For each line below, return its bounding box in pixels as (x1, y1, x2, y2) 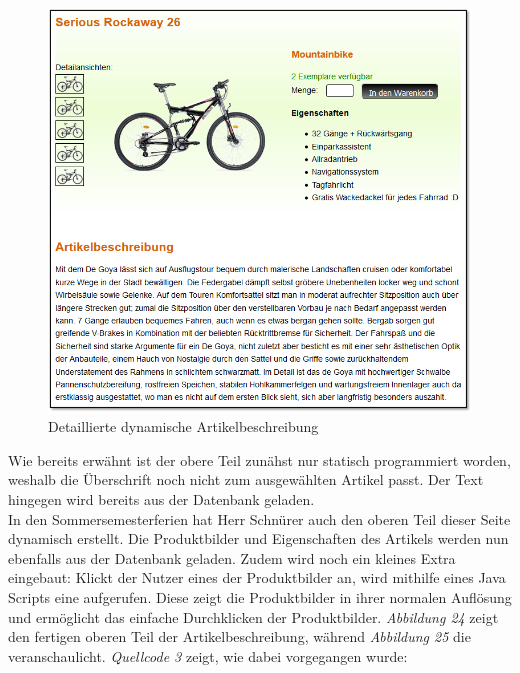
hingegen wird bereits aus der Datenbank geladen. (8, 488, 315, 509)
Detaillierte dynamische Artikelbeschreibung (48, 416, 319, 437)
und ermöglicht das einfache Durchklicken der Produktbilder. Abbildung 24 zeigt (8, 606, 499, 627)
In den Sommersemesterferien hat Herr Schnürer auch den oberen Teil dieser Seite (8, 508, 511, 529)
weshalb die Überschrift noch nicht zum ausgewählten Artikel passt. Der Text (8, 469, 484, 490)
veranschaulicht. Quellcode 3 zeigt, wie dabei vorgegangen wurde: (8, 645, 408, 666)
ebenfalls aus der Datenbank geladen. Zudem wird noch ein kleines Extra (8, 547, 456, 568)
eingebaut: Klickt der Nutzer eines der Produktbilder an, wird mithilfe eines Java (8, 567, 506, 588)
